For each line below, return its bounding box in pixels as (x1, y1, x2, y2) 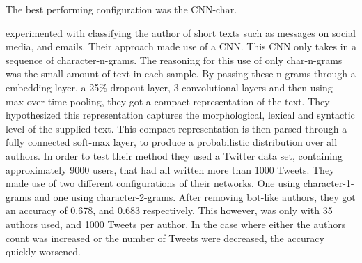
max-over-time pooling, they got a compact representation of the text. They (6, 93, 330, 108)
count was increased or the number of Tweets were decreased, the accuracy (6, 230, 324, 245)
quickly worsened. (6, 244, 81, 259)
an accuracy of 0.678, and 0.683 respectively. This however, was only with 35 (6, 203, 333, 218)
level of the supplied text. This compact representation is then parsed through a (6, 121, 347, 135)
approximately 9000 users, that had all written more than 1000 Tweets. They (6, 162, 335, 176)
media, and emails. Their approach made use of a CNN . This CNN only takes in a (6, 39, 356, 54)
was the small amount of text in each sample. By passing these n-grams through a (6, 66, 356, 81)
